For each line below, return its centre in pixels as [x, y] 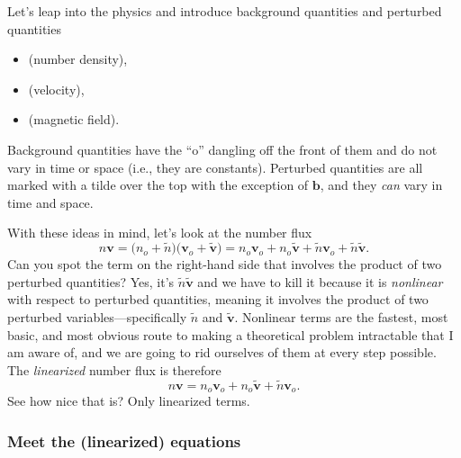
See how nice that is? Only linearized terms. [129, 400]
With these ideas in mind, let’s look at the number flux [160, 233]
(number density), [78, 59]
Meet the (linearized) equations [124, 440]
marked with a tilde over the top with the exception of [158, 185]
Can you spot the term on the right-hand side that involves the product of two [225, 264]
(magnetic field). [74, 119]
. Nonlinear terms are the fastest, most [341, 316]
